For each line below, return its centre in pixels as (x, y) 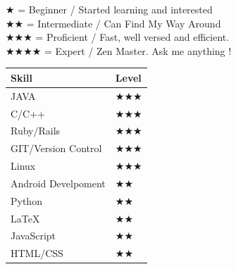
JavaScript (33, 236)
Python (26, 200)
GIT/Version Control (56, 148)
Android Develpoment (58, 183)
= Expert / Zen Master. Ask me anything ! (138, 50)
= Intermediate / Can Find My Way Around (124, 23)
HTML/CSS (37, 253)
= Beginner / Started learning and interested (115, 9)
